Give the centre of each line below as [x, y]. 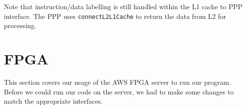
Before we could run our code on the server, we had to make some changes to [119, 91]
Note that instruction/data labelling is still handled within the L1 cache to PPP [123, 6]
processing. [20, 25]
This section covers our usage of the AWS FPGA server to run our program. [117, 82]
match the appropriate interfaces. [53, 101]
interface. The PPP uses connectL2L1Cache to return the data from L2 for [115, 16]
